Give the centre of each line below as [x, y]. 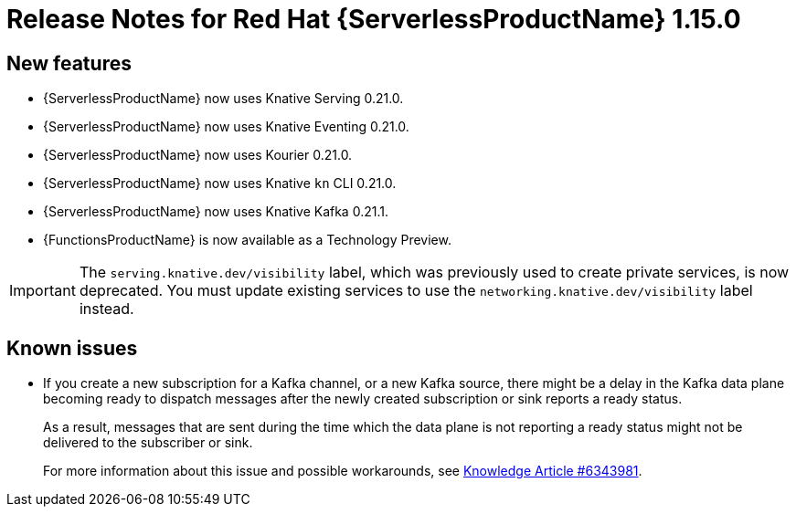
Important [42, 291]
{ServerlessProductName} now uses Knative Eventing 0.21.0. [226, 127]
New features [69, 63]
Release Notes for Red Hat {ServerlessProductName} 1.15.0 [374, 19]
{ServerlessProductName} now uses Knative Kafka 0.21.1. [216, 212]
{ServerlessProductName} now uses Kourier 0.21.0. [198, 155]
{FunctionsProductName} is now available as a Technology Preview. [247, 240]
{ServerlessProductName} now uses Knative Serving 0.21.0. [223, 99]
